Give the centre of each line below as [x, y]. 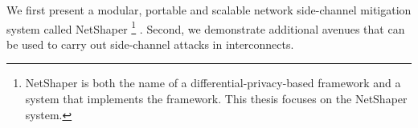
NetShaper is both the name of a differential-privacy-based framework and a [213, 83]
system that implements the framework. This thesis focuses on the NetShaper [216, 99]
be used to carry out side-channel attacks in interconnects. [150, 44]
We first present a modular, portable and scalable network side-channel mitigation [209, 10]
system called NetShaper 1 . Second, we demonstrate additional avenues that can [206, 27]
